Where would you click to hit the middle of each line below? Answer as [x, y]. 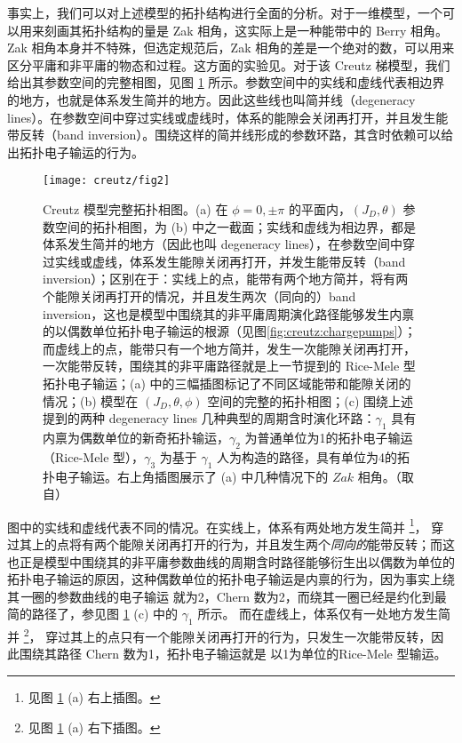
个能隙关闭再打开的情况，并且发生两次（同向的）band [199, 296]
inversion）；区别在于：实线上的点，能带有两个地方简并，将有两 [226, 279]
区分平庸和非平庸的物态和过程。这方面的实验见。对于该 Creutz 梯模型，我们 [229, 64]
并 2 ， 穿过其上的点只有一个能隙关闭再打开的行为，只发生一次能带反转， [219, 635]
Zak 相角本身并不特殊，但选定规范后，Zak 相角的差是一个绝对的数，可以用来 [231, 48]
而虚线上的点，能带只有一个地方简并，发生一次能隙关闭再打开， [229, 348]
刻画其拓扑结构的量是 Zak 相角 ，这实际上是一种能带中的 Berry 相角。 [246, 30]
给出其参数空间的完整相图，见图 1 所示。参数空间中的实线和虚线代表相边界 [226, 82]
